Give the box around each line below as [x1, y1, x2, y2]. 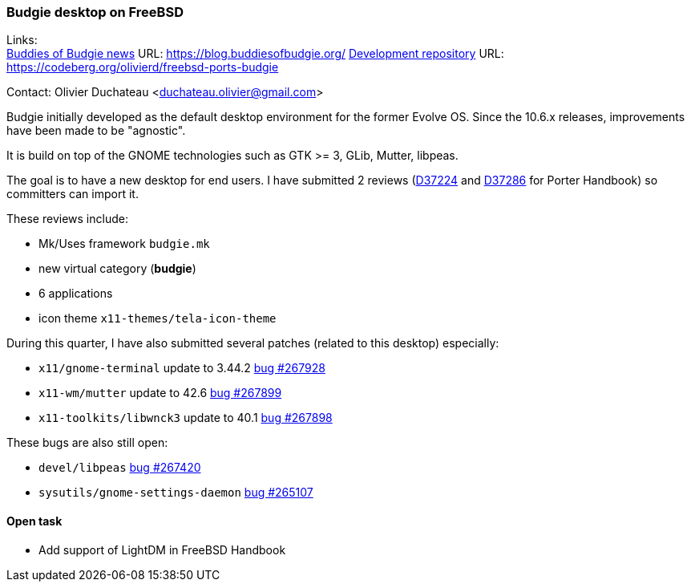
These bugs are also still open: [6, 436, 168, 450]
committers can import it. [6, 187, 139, 201]
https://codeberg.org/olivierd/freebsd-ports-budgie [6, 60, 279, 75]
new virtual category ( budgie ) [38, 262, 196, 276]
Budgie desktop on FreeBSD [6, 4, 184, 20]
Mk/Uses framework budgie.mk [38, 237, 210, 251]
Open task [6, 513, 63, 528]
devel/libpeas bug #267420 [38, 460, 201, 475]
